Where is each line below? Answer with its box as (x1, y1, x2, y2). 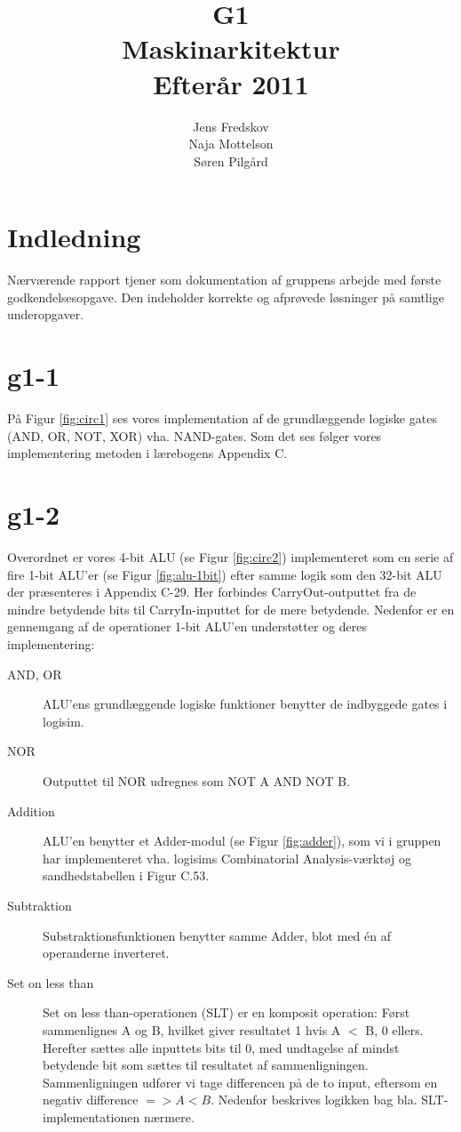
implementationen (43, 1107, 140, 1126)
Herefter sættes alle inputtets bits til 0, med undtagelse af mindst (43, 1038, 400, 1056)
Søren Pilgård (194, 151, 268, 170)
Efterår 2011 (153, 65, 309, 101)
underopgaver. (7, 305, 84, 324)
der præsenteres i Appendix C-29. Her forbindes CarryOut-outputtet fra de (7, 582, 417, 601)
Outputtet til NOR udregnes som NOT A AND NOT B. (43, 771, 351, 790)
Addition (7, 801, 55, 820)
